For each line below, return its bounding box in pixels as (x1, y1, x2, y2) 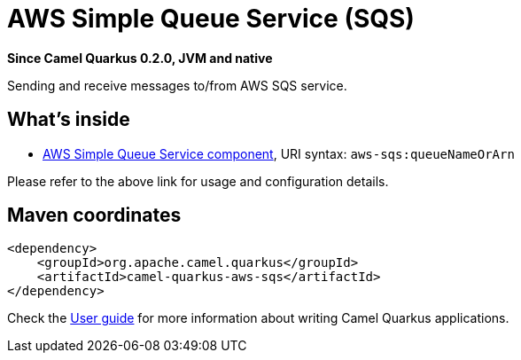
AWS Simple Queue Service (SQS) (7, 4, 415, 34)
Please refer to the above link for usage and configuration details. (7, 173, 389, 189)
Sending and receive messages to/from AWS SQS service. (7, 77, 347, 93)
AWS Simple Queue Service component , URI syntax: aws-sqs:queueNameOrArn (43, 145, 515, 161)
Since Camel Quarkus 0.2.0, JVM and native (7, 50, 273, 66)
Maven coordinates (7, 204, 182, 227)
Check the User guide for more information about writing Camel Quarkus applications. (7, 310, 509, 326)
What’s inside (7, 108, 130, 131)
